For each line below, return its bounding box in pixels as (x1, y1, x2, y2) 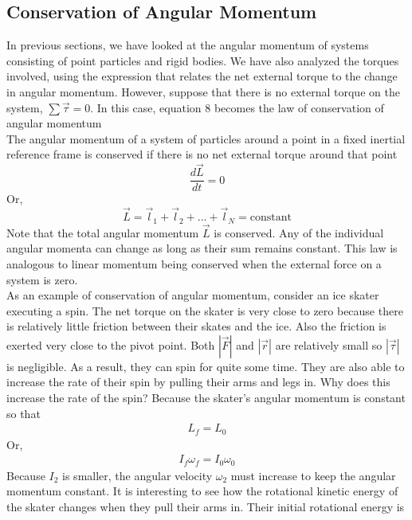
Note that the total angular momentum (6, 224, 199, 240)
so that (6, 405, 41, 421)
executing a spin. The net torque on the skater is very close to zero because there (6, 302, 403, 319)
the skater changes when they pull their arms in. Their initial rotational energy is (6, 498, 405, 514)
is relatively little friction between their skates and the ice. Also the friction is (6, 318, 386, 334)
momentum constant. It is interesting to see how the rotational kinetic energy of (6, 483, 398, 499)
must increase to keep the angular (230, 467, 396, 483)
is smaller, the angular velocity (62, 467, 213, 483)
